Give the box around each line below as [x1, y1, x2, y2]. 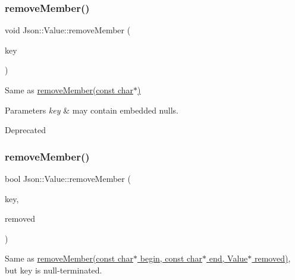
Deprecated [5, 124, 46, 136]
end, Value [209, 252, 248, 265]
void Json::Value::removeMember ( [5, 24, 131, 36]
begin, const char [140, 252, 203, 265]
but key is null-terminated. [5, 263, 102, 276]
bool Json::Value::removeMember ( [5, 172, 131, 184]
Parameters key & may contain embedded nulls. [5, 103, 178, 116]
